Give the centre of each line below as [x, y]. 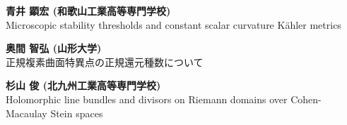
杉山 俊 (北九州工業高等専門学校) [83, 85]
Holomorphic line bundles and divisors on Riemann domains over [147, 99]
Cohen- [306, 99]
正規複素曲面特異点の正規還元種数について [105, 61]
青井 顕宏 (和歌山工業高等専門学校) [88, 11]
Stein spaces [77, 113]
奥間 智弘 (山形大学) [54, 48]
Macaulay [27, 113]
